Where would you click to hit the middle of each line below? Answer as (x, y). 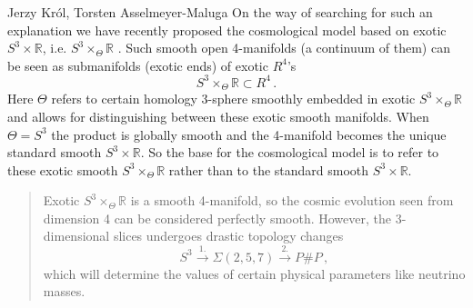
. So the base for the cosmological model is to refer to (290, 152)
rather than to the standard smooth (269, 169)
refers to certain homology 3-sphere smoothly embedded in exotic (233, 99)
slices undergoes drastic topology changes (228, 236)
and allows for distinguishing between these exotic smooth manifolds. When (218, 116)
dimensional (76, 236)
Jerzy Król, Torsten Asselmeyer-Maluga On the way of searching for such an (220, 12)
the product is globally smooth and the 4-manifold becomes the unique (249, 134)
